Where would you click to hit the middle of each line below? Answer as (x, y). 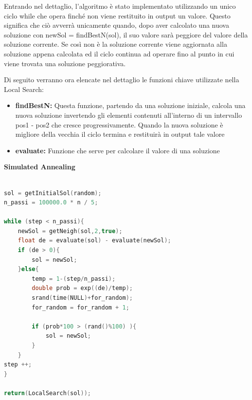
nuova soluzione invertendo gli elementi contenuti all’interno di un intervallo (129, 115)
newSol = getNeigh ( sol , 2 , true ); (70, 231)
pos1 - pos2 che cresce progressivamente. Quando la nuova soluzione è (119, 124)
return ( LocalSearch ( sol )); (48, 393)
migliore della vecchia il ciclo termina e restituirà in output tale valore (120, 134)
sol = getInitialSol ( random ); (53, 193)
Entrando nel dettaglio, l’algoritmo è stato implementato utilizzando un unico (120, 6)
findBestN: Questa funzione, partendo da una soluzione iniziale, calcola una (130, 105)
